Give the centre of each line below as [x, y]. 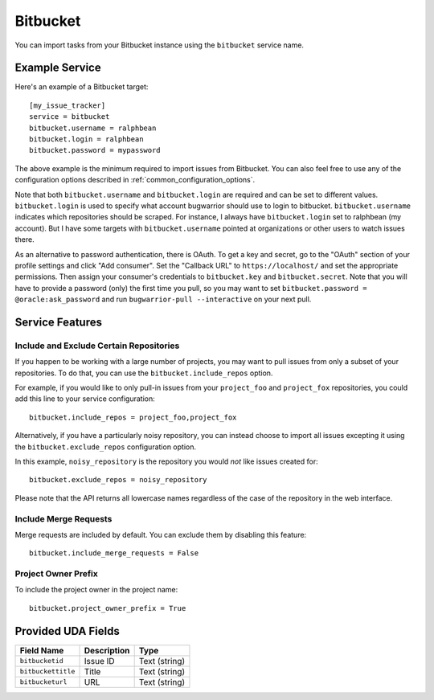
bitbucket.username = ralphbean [93, 128]
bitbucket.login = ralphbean [86, 139]
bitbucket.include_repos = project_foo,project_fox [133, 417]
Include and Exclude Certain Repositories [97, 346]
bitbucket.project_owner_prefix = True [108, 608]
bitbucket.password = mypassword [95, 150]
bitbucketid [41, 661]
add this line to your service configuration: [85, 399]
